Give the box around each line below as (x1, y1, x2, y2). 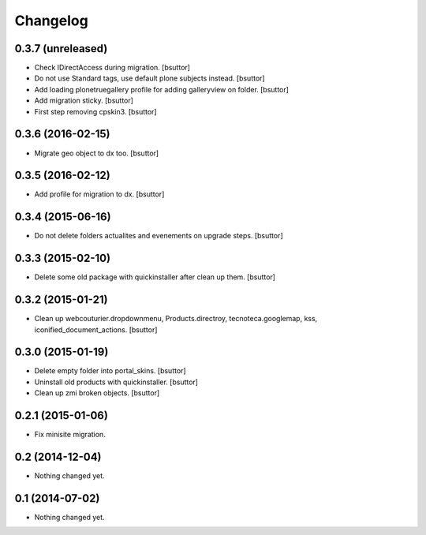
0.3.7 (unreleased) (14, 42, 108, 55)
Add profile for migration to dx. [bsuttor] (34, 189, 165, 199)
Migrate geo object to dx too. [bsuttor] (34, 148, 159, 158)
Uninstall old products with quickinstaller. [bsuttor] (34, 377, 199, 387)
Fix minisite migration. (34, 430, 106, 440)
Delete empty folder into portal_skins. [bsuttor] (34, 366, 186, 376)
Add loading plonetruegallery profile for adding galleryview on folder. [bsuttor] (34, 84, 290, 94)
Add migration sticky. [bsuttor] (34, 95, 134, 106)
